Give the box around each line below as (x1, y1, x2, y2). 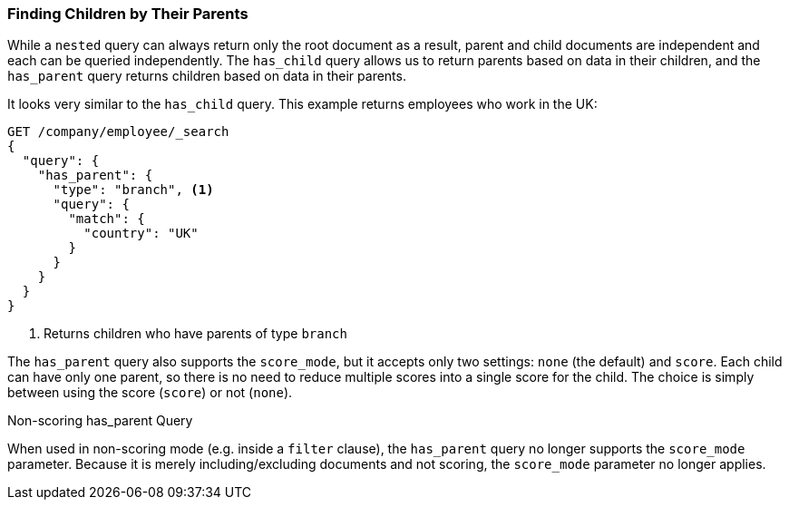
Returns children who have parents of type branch (44, 326, 347, 342)
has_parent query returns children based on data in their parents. (7, 68, 406, 84)
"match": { (68, 211, 145, 227)
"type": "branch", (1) (53, 182, 214, 198)
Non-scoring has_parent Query (7, 413, 193, 429)
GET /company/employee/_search (7, 124, 229, 140)
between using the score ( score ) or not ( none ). (7, 385, 293, 401)
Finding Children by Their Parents (7, 5, 248, 23)
